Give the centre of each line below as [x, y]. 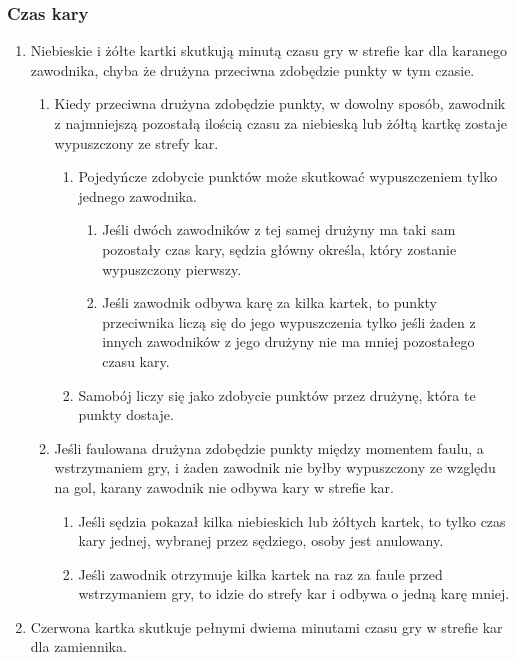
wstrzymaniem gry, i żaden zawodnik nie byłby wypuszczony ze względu [275, 467]
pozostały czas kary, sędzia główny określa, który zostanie [279, 248]
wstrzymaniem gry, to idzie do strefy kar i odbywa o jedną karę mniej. [294, 593]
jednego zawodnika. [138, 195]
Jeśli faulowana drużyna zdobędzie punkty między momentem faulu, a [269, 447]
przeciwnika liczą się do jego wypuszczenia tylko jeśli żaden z [289, 321]
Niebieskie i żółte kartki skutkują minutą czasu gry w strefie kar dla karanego [268, 50]
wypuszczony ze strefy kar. [136, 142]
